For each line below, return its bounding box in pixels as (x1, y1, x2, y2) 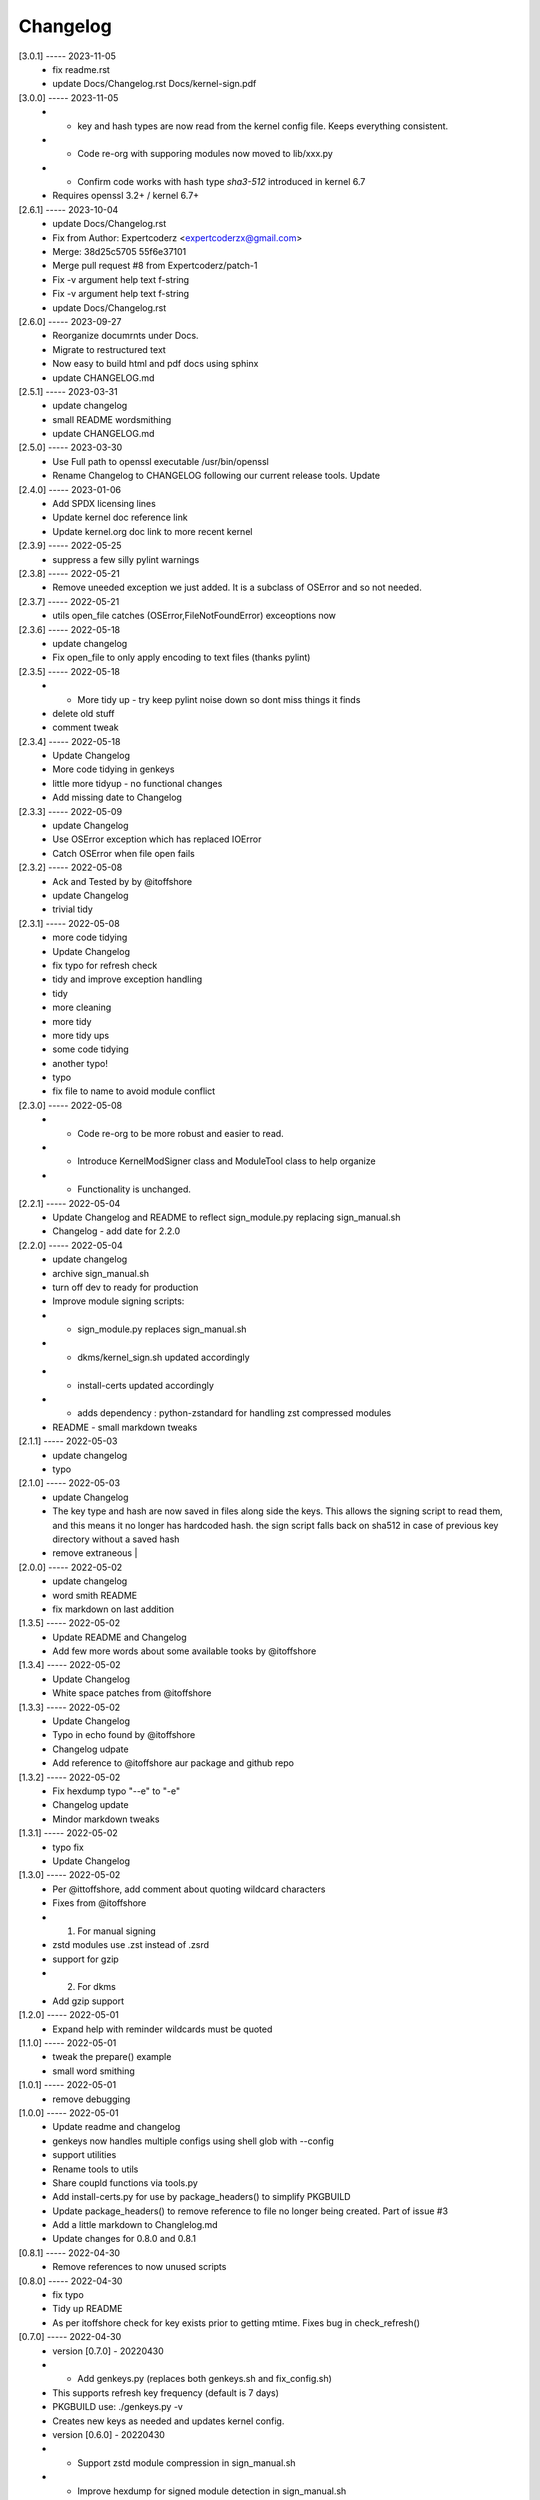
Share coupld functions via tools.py (52, 2176, 199, 2189)
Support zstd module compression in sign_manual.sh (77, 2456, 296, 2469)
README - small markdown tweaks (52, 1421, 198, 1433)
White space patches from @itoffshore (52, 1687, 212, 1699)
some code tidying (52, 1043, 129, 1055)
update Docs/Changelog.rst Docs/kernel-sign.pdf (52, 78, 257, 90)
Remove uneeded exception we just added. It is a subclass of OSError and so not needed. (52, 581, 422, 594)
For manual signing (77, 1925, 157, 1937)
